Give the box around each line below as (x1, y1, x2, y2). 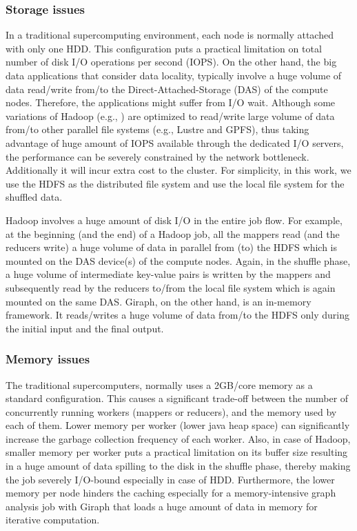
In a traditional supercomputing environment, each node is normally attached (6, 28, 334, 42)
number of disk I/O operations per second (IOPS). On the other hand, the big (6, 54, 337, 69)
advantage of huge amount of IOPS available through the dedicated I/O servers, (6, 135, 344, 150)
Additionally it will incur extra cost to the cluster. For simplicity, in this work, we (6, 163, 351, 177)
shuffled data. (6, 190, 63, 204)
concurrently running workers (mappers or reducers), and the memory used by (6, 404, 337, 419)
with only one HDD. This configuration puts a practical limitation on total (6, 41, 322, 55)
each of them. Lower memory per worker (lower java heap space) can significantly (6, 418, 350, 432)
